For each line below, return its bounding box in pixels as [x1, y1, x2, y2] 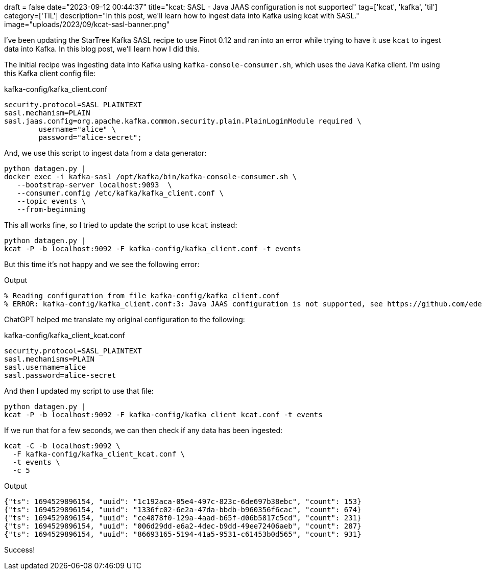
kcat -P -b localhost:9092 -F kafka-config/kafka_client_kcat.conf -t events [4, 411, 323, 419]
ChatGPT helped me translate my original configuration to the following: [4, 315, 245, 324]
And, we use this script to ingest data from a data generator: [4, 149, 207, 157]
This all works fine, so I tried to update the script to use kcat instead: [4, 221, 237, 229]
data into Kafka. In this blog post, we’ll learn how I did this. [4, 44, 200, 53]
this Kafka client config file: [4, 69, 96, 78]
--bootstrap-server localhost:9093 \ [17, 181, 172, 189]
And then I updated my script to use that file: [4, 387, 154, 395]
